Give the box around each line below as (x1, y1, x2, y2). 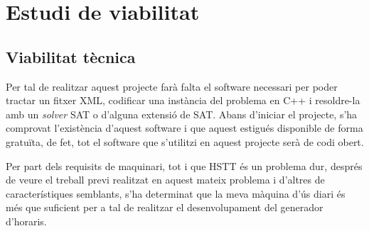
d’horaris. (6, 213, 47, 228)
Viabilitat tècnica (6, 45, 136, 67)
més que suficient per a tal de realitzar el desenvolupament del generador (6, 200, 323, 215)
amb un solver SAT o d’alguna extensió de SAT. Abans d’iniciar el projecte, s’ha (6, 106, 358, 121)
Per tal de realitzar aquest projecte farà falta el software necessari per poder (6, 79, 338, 94)
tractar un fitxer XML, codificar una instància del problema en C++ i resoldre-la (6, 93, 360, 108)
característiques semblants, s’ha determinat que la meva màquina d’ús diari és (6, 186, 346, 201)
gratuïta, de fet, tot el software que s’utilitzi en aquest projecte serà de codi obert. (6, 134, 364, 149)
